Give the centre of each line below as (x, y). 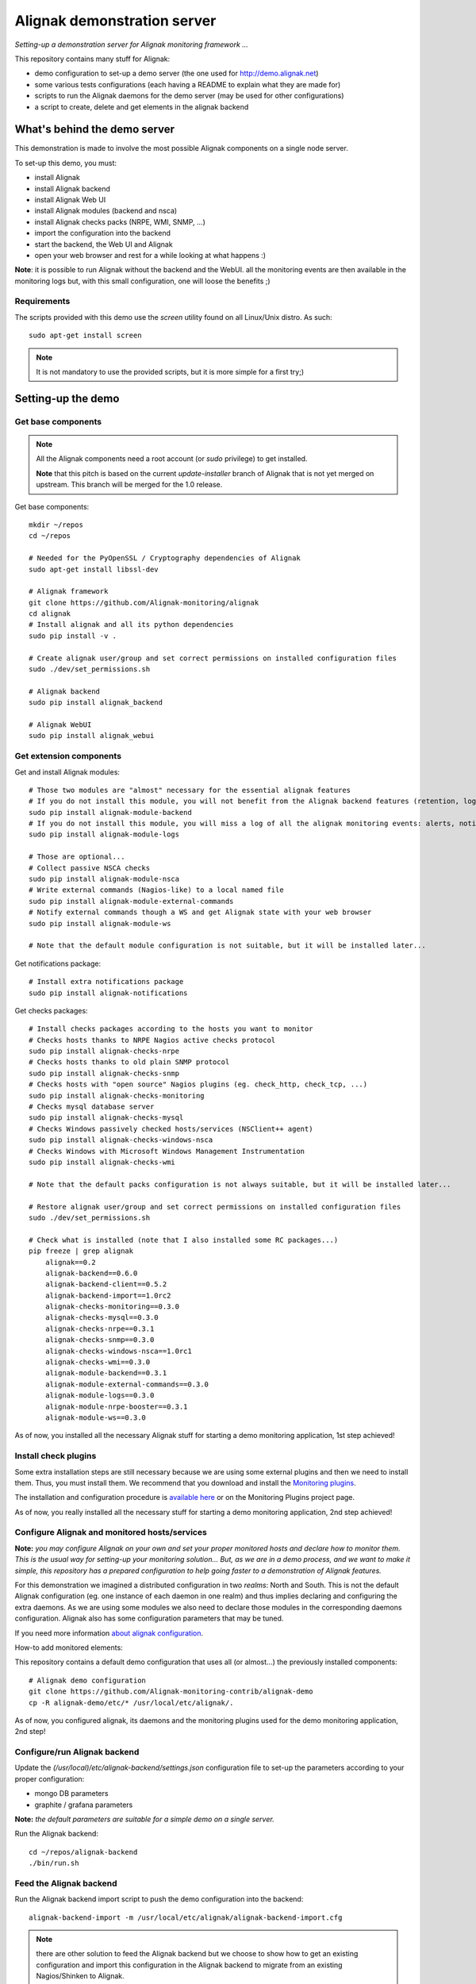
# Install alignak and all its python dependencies (131, 625)
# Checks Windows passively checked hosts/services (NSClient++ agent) (171, 1128)
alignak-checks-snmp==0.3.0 (100, 1340)
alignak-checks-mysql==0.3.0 (102, 1318)
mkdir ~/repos (56, 525)
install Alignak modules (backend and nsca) (106, 211)
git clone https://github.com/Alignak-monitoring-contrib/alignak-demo (171, 1692)
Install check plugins (56, 1456)
